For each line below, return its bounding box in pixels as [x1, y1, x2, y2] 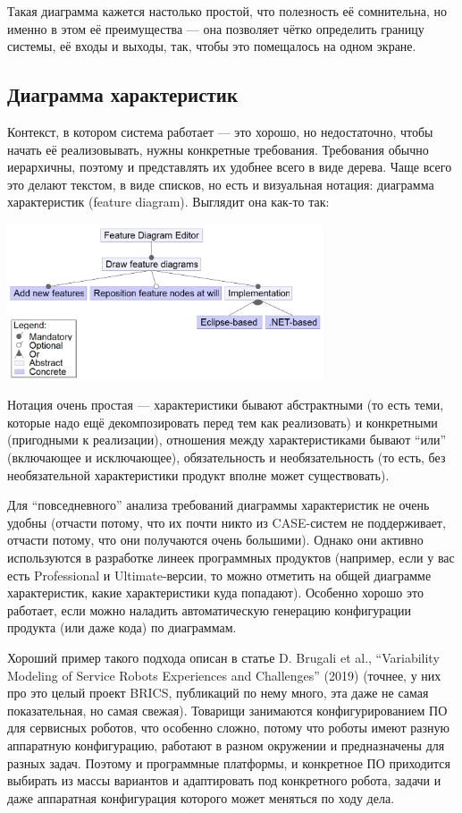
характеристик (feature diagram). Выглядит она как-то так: [7, 192, 330, 211]
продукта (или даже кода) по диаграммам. [7, 618, 237, 637]
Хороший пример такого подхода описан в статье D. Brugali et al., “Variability [7, 648, 440, 666]
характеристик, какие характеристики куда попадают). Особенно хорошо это [7, 583, 424, 602]
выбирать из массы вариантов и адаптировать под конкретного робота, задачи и [7, 771, 441, 790]
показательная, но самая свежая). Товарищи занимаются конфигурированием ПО [7, 700, 448, 719]
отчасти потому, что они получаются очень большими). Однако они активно [7, 530, 424, 549]
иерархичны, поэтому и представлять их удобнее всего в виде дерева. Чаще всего [7, 157, 452, 176]
